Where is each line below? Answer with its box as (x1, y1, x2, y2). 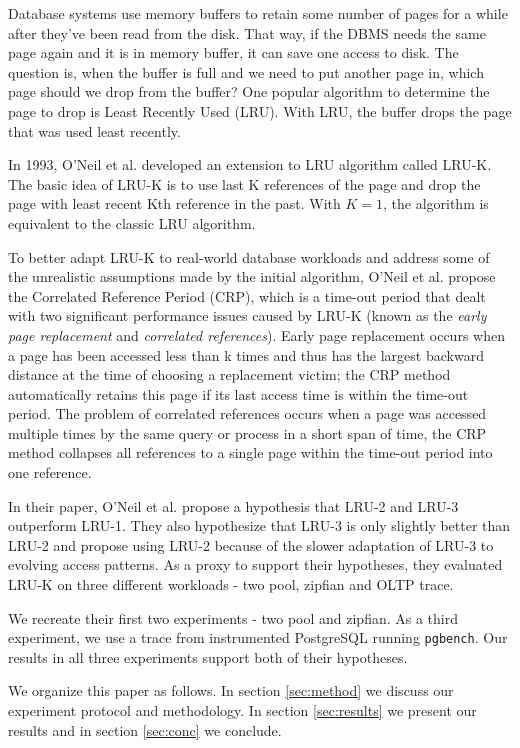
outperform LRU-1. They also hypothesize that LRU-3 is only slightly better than (8, 515, 511, 536)
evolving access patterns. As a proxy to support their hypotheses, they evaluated (8, 554, 503, 575)
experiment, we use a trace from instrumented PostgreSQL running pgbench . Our (8, 627, 508, 648)
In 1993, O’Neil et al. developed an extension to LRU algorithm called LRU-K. (8, 154, 492, 175)
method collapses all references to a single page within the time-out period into (8, 442, 493, 463)
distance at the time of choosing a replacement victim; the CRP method (8, 364, 451, 385)
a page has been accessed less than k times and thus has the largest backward (8, 344, 484, 365)
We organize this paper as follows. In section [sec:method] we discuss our (8, 680, 454, 701)
